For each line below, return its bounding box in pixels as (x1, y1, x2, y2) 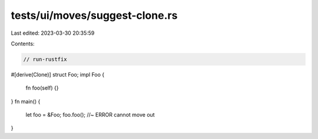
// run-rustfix (23, 56, 67, 62)
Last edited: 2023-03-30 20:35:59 (11, 29, 95, 37)
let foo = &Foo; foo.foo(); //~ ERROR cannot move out (25, 111, 155, 118)
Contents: (11, 40, 35, 47)
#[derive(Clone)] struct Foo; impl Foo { (11, 71, 105, 78)
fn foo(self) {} (25, 84, 59, 91)
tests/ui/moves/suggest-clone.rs (11, 9, 178, 22)
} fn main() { (11, 98, 41, 105)
